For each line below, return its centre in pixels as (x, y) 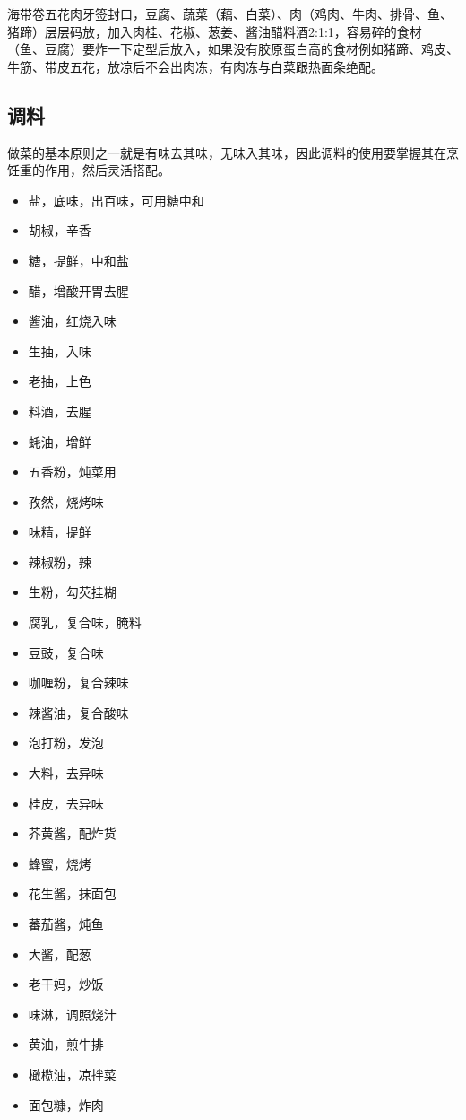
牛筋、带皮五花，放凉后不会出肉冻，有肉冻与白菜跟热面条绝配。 (195, 66)
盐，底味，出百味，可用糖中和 (116, 200)
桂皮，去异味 (66, 803)
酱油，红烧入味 (72, 321)
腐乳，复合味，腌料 (85, 622)
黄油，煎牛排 (66, 1044)
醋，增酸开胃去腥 (78, 290)
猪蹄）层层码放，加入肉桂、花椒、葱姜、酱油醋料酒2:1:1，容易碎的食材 (215, 31)
